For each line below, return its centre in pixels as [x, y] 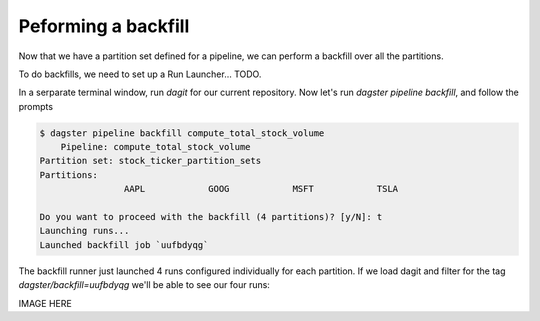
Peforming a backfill [104, 26]
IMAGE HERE [45, 303]
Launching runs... [84, 231]
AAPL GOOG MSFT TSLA [261, 189]
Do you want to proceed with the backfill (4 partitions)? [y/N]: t [211, 217]
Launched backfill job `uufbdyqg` [124, 244]
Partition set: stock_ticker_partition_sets [150, 161]
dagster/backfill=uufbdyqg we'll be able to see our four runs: [144, 285]
